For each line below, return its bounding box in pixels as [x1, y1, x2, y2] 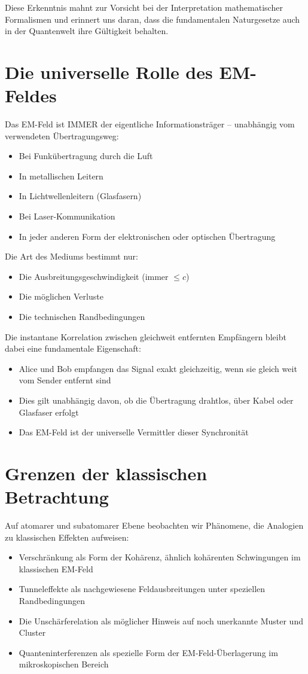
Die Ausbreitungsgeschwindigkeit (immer [19, 270, 169, 282]
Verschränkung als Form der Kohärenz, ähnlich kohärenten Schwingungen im [19, 551, 301, 563]
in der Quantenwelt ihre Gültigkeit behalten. [5, 25, 169, 37]
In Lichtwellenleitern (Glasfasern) [19, 190, 142, 202]
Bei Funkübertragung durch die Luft [19, 150, 153, 162]
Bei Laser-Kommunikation [19, 210, 115, 222]
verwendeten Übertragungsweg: [5, 129, 119, 142]
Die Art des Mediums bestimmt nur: [5, 250, 138, 263]
